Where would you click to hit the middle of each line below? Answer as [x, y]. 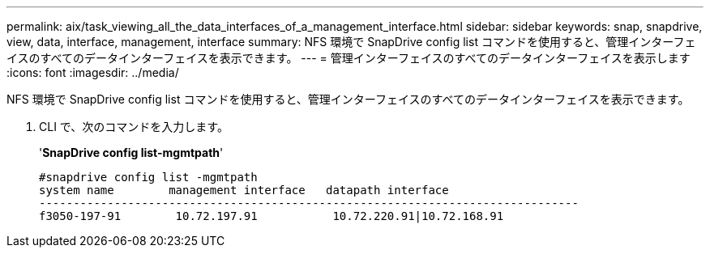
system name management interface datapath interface [244, 190]
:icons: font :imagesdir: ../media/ [93, 72]
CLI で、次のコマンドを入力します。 [134, 127]
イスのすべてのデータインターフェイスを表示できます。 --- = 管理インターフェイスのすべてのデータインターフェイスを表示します [349, 58]
